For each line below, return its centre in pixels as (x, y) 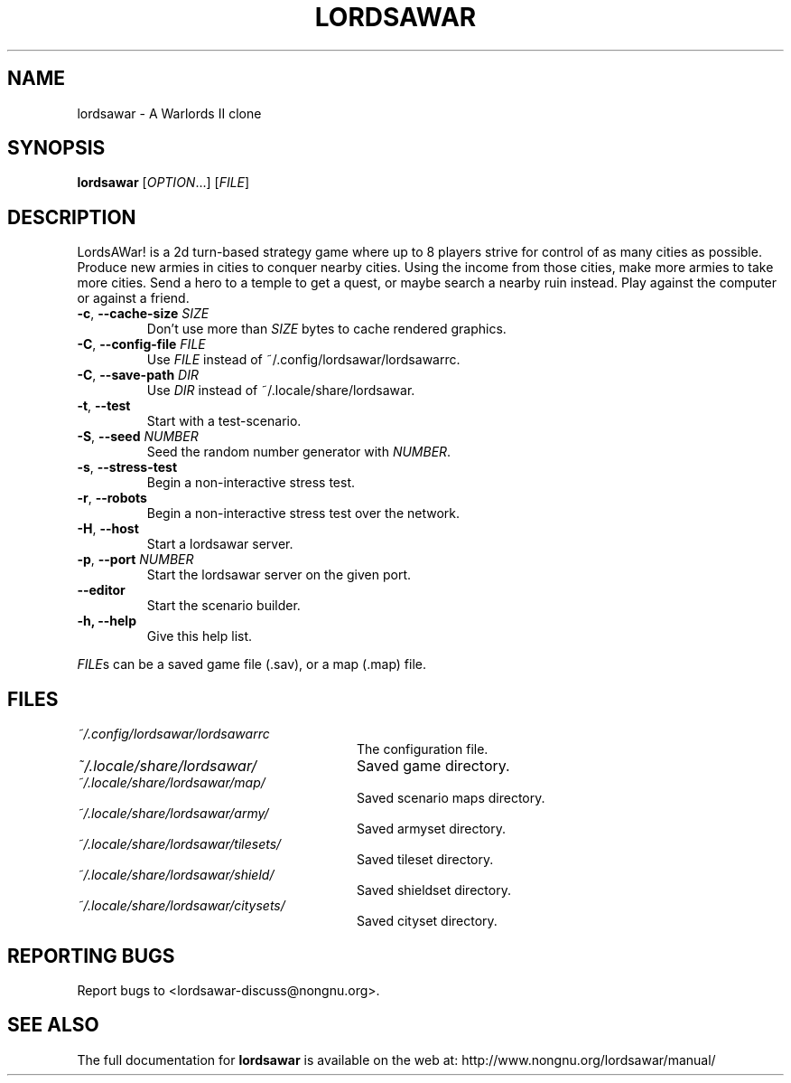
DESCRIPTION (72, 217)
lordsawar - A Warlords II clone (169, 113)
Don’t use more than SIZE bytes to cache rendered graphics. (326, 329)
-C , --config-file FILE (141, 344)
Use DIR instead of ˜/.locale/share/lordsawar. (281, 391)
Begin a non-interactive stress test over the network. (303, 513)
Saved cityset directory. (427, 921)
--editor (101, 590)
